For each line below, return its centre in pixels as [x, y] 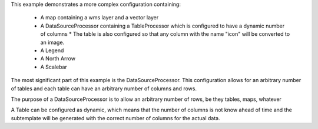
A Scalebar [54, 67]
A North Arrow [58, 59]
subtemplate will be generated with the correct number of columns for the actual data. [115, 118]
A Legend [52, 50]
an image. [52, 42]
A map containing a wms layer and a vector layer [100, 18]
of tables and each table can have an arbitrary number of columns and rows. [104, 89]
